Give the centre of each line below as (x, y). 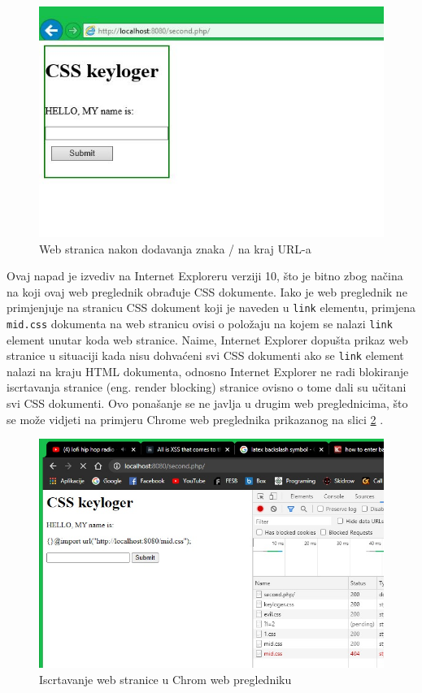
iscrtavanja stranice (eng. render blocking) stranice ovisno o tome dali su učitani (207, 387)
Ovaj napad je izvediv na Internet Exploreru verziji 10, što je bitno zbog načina (205, 276)
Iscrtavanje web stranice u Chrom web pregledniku (165, 679)
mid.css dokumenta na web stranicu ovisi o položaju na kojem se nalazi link (200, 323)
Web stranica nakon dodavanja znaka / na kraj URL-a (175, 248)
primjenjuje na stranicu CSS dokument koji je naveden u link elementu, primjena (211, 308)
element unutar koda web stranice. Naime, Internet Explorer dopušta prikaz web (207, 339)
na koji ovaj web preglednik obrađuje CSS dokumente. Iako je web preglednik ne (207, 291)
